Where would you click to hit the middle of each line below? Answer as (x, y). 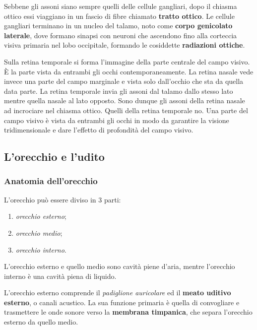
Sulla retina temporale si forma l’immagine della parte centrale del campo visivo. (127, 61)
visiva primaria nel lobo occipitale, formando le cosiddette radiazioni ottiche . (125, 45)
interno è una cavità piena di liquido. (60, 276)
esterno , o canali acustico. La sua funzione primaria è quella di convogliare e (122, 302)
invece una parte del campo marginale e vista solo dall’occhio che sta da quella (124, 81)
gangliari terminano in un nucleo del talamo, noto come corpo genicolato (118, 26)
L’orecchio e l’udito (54, 157)
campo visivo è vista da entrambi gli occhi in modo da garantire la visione (117, 120)
